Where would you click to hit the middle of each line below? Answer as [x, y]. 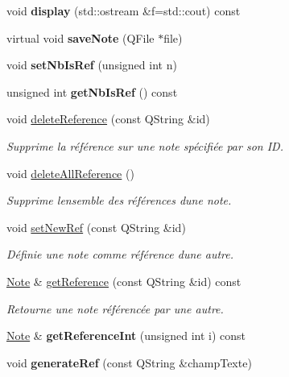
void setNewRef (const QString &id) [96, 227]
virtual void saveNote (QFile [81, 37]
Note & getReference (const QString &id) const [124, 281]
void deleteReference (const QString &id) [108, 119]
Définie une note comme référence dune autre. [120, 254]
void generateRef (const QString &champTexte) [129, 362]
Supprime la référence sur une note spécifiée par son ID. [145, 145]
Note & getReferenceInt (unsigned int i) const [126, 336]
